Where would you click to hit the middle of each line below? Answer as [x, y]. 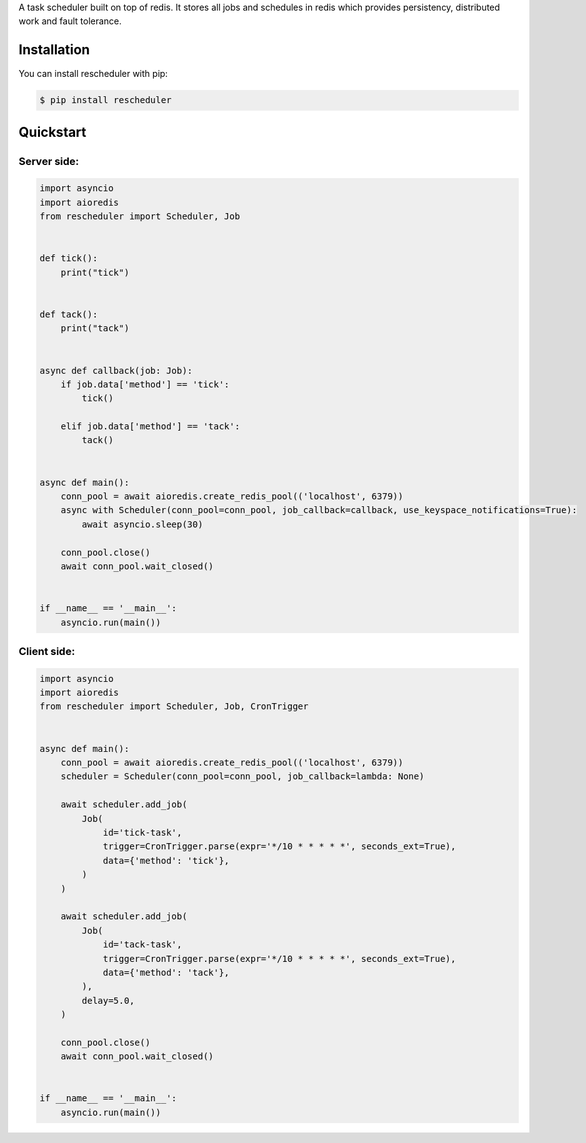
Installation [54, 50]
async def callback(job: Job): [116, 370]
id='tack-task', [142, 944]
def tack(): [69, 314]
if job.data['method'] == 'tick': [145, 384]
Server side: [49, 161]
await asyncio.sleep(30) [142, 524]
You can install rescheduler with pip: [93, 74]
